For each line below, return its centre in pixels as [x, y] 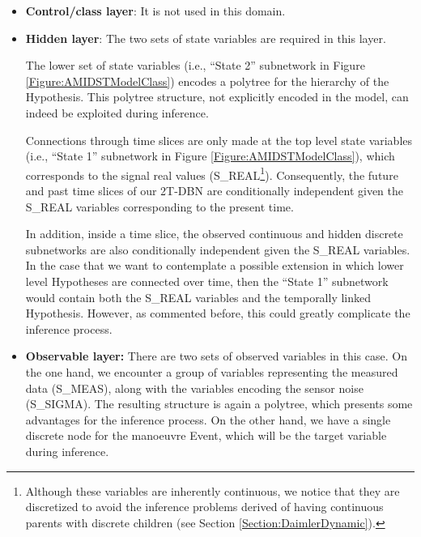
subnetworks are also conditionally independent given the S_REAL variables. [218, 249]
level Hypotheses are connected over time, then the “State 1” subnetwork [207, 281]
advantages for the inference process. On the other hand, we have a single [208, 419]
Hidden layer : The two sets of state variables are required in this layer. [206, 38]
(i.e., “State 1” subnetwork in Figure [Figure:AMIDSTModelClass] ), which [210, 156]
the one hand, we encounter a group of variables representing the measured [212, 371]
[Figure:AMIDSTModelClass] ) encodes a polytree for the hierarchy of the [207, 81]
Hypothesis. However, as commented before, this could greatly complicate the [218, 313]
